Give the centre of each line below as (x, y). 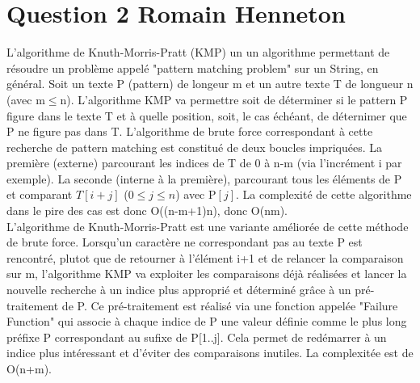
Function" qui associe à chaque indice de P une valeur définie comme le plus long (207, 321)
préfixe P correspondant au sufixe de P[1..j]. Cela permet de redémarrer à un (197, 337)
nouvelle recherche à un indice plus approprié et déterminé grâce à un (179, 290)
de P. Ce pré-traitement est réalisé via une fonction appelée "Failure (230, 305)
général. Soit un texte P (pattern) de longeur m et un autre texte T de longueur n (210, 84)
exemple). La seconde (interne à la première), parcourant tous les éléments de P (204, 178)
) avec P (196, 194)
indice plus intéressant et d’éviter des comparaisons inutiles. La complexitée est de (210, 353)
